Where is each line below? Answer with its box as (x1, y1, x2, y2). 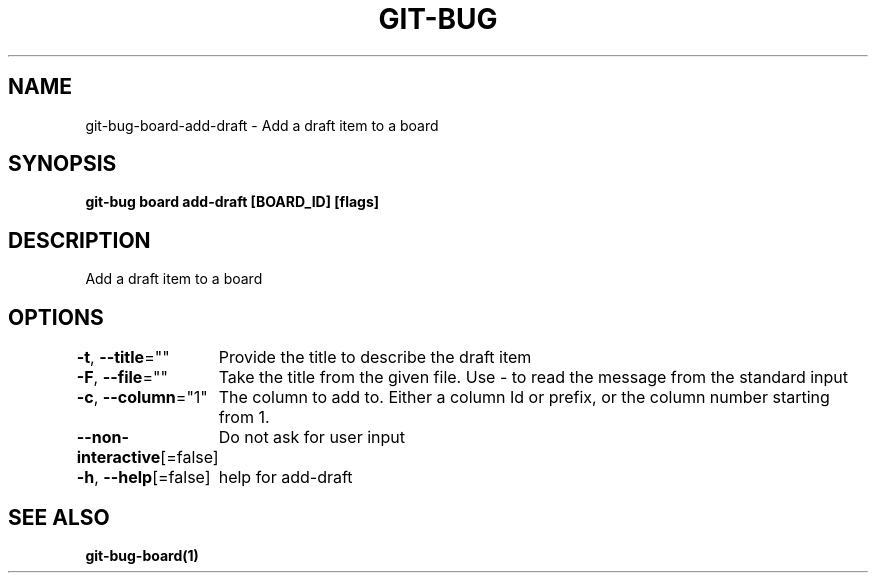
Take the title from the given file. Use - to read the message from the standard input (218, 367, 848, 388)
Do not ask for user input (218, 427, 405, 448)
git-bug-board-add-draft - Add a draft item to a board (85, 116, 439, 134)
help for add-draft (218, 467, 353, 488)
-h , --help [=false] (76, 467, 211, 488)
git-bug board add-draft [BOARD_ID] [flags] (85, 193, 380, 211)
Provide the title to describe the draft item (218, 347, 532, 368)
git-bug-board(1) (85, 546, 199, 564)
